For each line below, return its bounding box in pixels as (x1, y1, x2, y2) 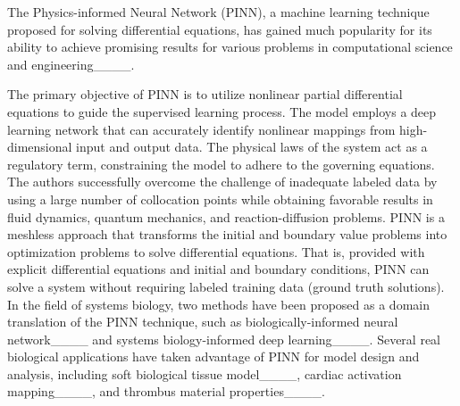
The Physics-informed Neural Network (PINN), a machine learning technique (7, 3, 430, 21)
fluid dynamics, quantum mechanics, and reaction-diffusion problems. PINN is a (7, 207, 445, 226)
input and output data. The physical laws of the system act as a (76, 137, 428, 156)
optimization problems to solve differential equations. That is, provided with (7, 242, 425, 261)
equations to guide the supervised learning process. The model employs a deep (7, 102, 437, 120)
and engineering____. (7, 54, 135, 73)
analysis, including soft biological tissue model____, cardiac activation (7, 364, 402, 383)
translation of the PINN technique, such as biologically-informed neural (7, 312, 398, 331)
